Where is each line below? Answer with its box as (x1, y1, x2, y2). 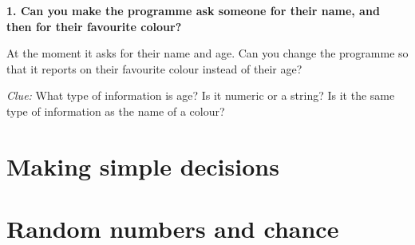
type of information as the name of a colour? (6, 102, 225, 119)
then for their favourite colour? (6, 18, 182, 34)
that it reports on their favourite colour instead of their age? (6, 60, 302, 77)
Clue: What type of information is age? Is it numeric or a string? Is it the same (6, 87, 395, 104)
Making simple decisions (6, 149, 279, 182)
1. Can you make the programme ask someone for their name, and (6, 2, 380, 18)
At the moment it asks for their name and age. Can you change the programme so (6, 45, 409, 61)
